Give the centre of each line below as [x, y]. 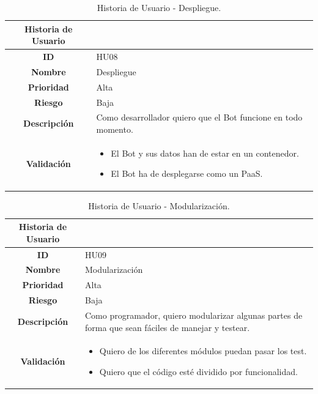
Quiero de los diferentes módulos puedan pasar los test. [203, 351]
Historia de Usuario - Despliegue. [159, 7]
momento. [115, 129]
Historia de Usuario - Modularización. [159, 205]
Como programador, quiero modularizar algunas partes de [194, 315]
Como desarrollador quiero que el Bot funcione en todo [199, 117]
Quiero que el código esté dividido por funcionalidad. [198, 371]
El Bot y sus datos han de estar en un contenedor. [205, 153]
